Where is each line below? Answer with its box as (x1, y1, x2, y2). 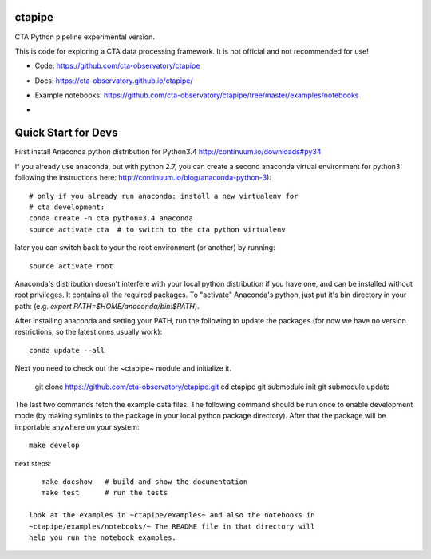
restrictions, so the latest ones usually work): (14, 327, 163, 337)
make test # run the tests (41, 488, 168, 498)
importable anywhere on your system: (14, 422, 140, 431)
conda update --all (29, 346, 105, 355)
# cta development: (29, 202, 105, 212)
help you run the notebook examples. (29, 533, 177, 542)
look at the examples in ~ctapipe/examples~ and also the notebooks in (29, 511, 315, 520)
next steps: (14, 458, 52, 468)
